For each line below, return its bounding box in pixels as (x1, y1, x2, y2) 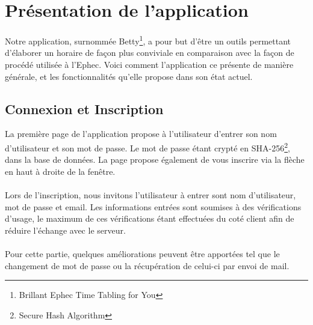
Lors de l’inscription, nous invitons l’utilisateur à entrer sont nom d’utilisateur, (5, 188, 296, 201)
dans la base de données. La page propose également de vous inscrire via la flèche (5, 153, 305, 166)
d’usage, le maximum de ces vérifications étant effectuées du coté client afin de (5, 212, 294, 225)
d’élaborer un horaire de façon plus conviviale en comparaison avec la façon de (5, 46, 294, 59)
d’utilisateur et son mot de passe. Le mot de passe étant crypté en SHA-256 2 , (5, 139, 290, 154)
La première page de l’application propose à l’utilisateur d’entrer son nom (5, 127, 277, 140)
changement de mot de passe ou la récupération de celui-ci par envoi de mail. (5, 259, 290, 272)
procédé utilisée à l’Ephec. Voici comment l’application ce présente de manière (5, 58, 294, 70)
